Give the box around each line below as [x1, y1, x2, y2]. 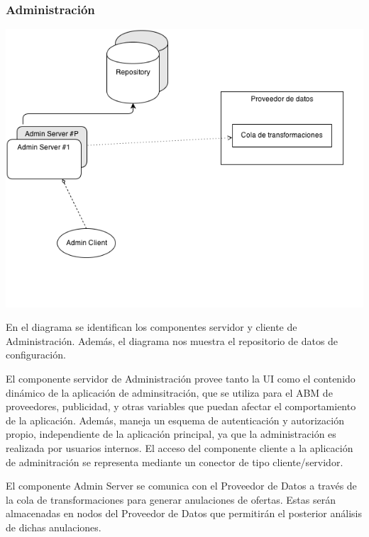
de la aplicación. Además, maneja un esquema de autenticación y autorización [6, 412, 344, 427]
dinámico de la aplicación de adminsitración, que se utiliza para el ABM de [6, 385, 333, 400]
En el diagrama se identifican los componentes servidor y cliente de [6, 320, 297, 334]
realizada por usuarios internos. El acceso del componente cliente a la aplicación [6, 440, 353, 455]
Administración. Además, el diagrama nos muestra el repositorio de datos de [6, 333, 338, 348]
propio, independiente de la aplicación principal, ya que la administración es [6, 426, 336, 441]
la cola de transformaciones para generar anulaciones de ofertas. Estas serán [6, 492, 336, 507]
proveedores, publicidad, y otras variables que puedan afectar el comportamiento [6, 399, 356, 414]
